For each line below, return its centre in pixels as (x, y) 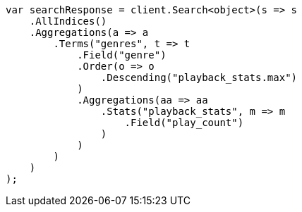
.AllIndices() (68, 21)
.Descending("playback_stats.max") (199, 77)
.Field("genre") (122, 55)
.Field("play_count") (184, 123)
